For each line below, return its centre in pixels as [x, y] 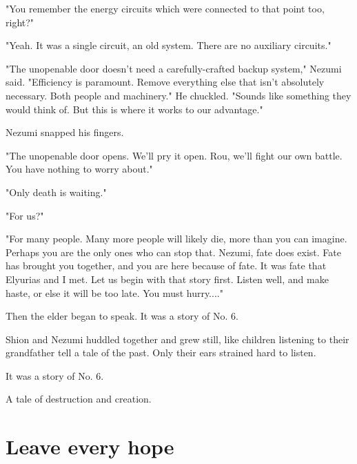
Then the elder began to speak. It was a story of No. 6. [122, 316]
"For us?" [25, 215]
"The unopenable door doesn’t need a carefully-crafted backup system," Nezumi [174, 68]
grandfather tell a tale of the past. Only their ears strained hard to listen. [161, 352]
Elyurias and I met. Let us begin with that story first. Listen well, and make [167, 279]
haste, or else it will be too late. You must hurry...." [114, 292]
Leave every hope [90, 446]
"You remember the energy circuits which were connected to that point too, [165, 8]
